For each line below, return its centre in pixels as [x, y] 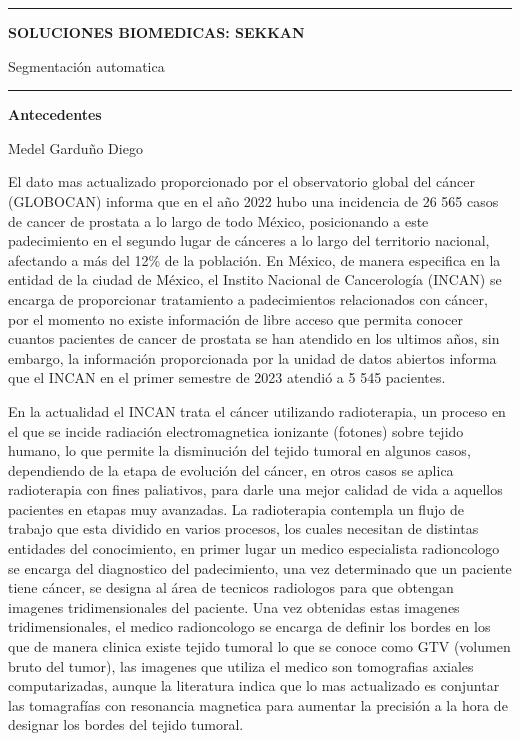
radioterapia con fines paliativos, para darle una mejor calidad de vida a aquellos [255, 489]
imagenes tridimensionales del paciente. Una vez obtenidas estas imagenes [234, 606]
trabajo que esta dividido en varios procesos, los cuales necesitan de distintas [243, 528]
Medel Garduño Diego [75, 147]
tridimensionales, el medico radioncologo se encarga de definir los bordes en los [249, 626]
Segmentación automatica [86, 65]
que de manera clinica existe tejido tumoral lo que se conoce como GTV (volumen [259, 646]
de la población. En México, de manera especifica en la [332, 259]
